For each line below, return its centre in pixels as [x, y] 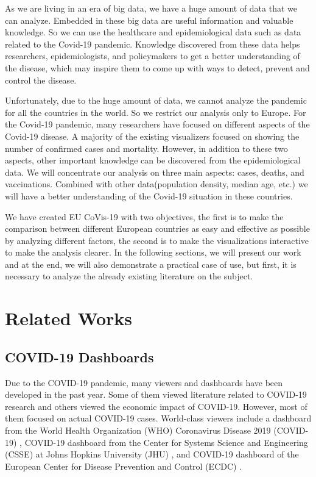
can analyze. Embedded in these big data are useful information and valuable [149, 20]
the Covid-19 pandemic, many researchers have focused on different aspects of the [157, 124]
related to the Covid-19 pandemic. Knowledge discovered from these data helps [153, 44]
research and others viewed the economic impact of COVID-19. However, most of [156, 406]
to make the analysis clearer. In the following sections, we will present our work [153, 252]
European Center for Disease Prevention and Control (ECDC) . [124, 466]
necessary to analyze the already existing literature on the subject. [129, 276]
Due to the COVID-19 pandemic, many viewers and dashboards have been [144, 382]
